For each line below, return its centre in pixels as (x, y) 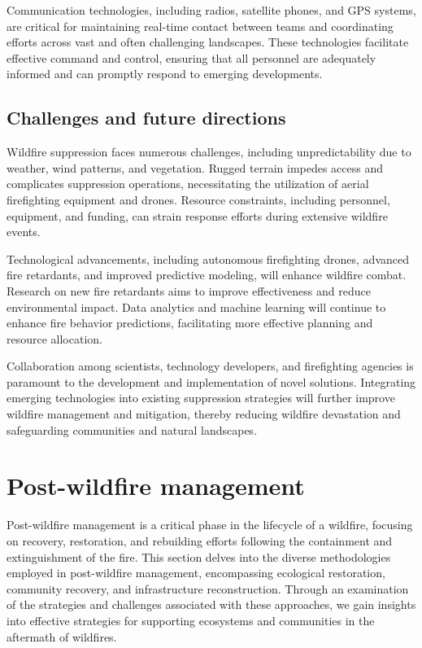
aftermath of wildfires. (62, 636)
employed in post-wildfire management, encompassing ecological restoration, (196, 573)
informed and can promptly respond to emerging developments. (165, 74)
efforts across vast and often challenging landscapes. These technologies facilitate (208, 42)
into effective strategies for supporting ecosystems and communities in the (191, 620)
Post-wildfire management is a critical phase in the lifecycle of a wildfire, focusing (210, 525)
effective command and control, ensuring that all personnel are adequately (191, 57)
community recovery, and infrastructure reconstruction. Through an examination (208, 588)
